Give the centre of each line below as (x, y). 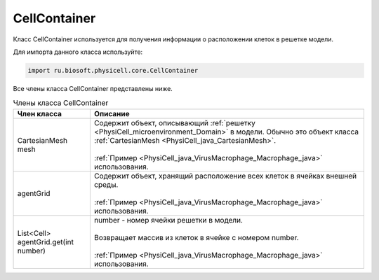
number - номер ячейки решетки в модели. (168, 220)
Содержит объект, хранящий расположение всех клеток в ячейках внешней (225, 176)
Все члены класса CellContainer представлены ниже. (93, 88)
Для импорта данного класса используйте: (78, 52)
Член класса (40, 113)
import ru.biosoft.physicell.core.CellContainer (113, 70)
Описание (112, 113)
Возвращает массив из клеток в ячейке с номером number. (196, 237)
